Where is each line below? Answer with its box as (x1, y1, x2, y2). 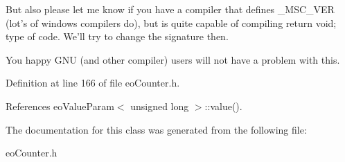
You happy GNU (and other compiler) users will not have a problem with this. (6, 52, 340, 66)
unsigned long (130, 98, 189, 113)
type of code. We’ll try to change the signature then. (6, 29, 229, 44)
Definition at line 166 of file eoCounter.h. (6, 75, 180, 90)
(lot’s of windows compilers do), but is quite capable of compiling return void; (6, 15, 337, 30)
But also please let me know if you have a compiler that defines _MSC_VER (6, 2, 335, 16)
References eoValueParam (6, 98, 114, 113)
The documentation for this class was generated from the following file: (6, 122, 307, 136)
